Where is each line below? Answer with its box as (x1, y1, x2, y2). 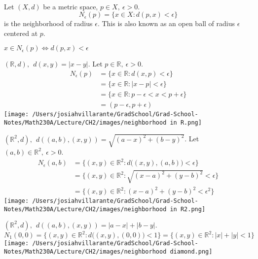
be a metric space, (43, 1, 98, 11)
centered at (4, 28, 38, 38)
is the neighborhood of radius (4, 18, 93, 29)
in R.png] (170, 119, 202, 126)
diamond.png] (170, 248, 213, 255)
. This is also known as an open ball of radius (97, 18, 235, 29)
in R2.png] (170, 205, 206, 213)
